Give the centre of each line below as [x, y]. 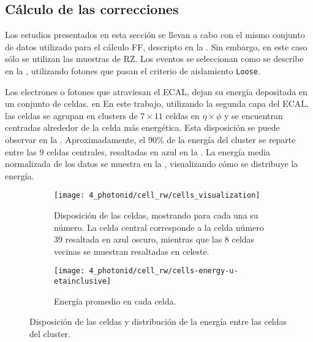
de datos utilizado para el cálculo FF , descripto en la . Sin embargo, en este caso [156, 46]
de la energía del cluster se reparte [231, 140]
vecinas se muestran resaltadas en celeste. [132, 251]
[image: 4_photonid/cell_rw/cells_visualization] [157, 196]
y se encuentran [254, 115]
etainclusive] [83, 282]
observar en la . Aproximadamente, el [75, 140]
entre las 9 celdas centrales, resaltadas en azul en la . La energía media [138, 151]
